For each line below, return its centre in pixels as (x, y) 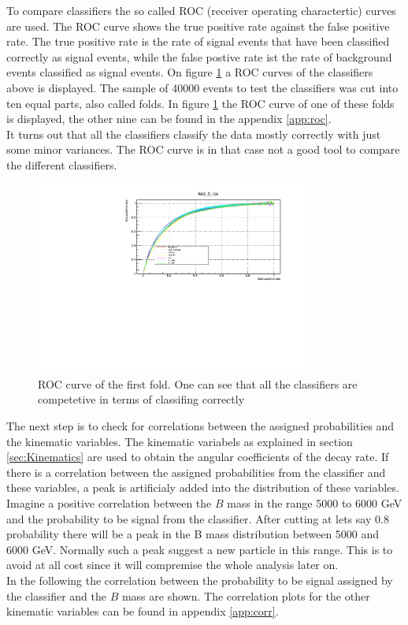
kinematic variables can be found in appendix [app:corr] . (143, 611)
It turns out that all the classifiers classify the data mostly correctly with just (194, 134)
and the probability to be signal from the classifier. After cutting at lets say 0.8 (198, 518)
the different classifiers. (62, 164)
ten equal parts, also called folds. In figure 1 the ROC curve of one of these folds (200, 103)
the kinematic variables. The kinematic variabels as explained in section (180, 441)
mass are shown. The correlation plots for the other (246, 595)
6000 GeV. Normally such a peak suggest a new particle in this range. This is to (200, 549)
